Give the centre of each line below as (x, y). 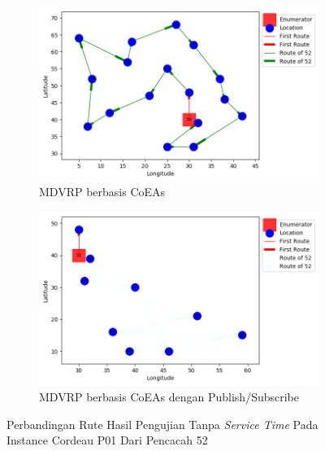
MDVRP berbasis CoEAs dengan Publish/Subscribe (169, 397)
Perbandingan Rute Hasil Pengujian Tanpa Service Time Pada (162, 424)
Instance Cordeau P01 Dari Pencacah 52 (107, 440)
